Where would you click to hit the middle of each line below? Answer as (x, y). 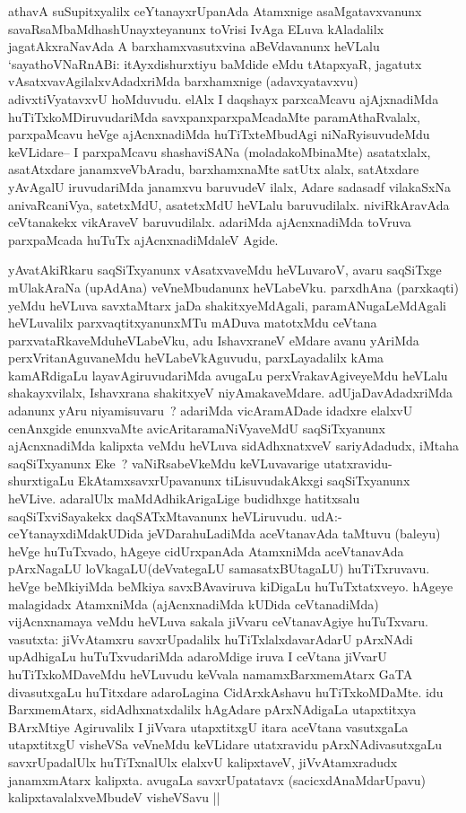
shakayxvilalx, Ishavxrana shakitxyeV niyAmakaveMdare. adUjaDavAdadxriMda (231, 393)
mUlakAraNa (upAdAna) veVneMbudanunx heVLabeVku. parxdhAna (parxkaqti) (233, 287)
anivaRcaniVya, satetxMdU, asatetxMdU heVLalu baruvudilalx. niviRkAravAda (229, 204)
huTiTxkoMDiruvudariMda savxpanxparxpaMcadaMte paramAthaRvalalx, (215, 116)
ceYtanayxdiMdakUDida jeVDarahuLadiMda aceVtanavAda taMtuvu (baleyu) (224, 533)
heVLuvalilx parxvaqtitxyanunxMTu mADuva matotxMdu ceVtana (193, 323)
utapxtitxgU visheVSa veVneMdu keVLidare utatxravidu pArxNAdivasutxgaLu (225, 744)
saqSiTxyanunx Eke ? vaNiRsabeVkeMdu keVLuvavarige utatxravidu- (200, 463)
